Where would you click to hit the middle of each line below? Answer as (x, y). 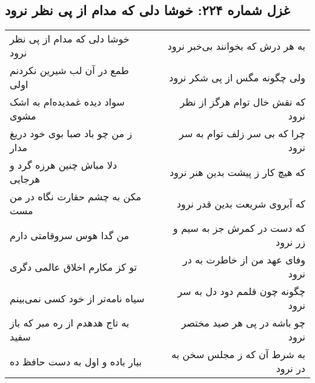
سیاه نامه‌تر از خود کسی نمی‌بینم (77, 298)
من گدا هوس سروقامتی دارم (70, 235)
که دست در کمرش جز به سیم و (239, 228)
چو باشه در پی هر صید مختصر (243, 323)
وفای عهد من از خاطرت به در (244, 260)
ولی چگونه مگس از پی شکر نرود (237, 77)
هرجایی (25, 179)
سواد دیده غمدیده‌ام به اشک (67, 102)
